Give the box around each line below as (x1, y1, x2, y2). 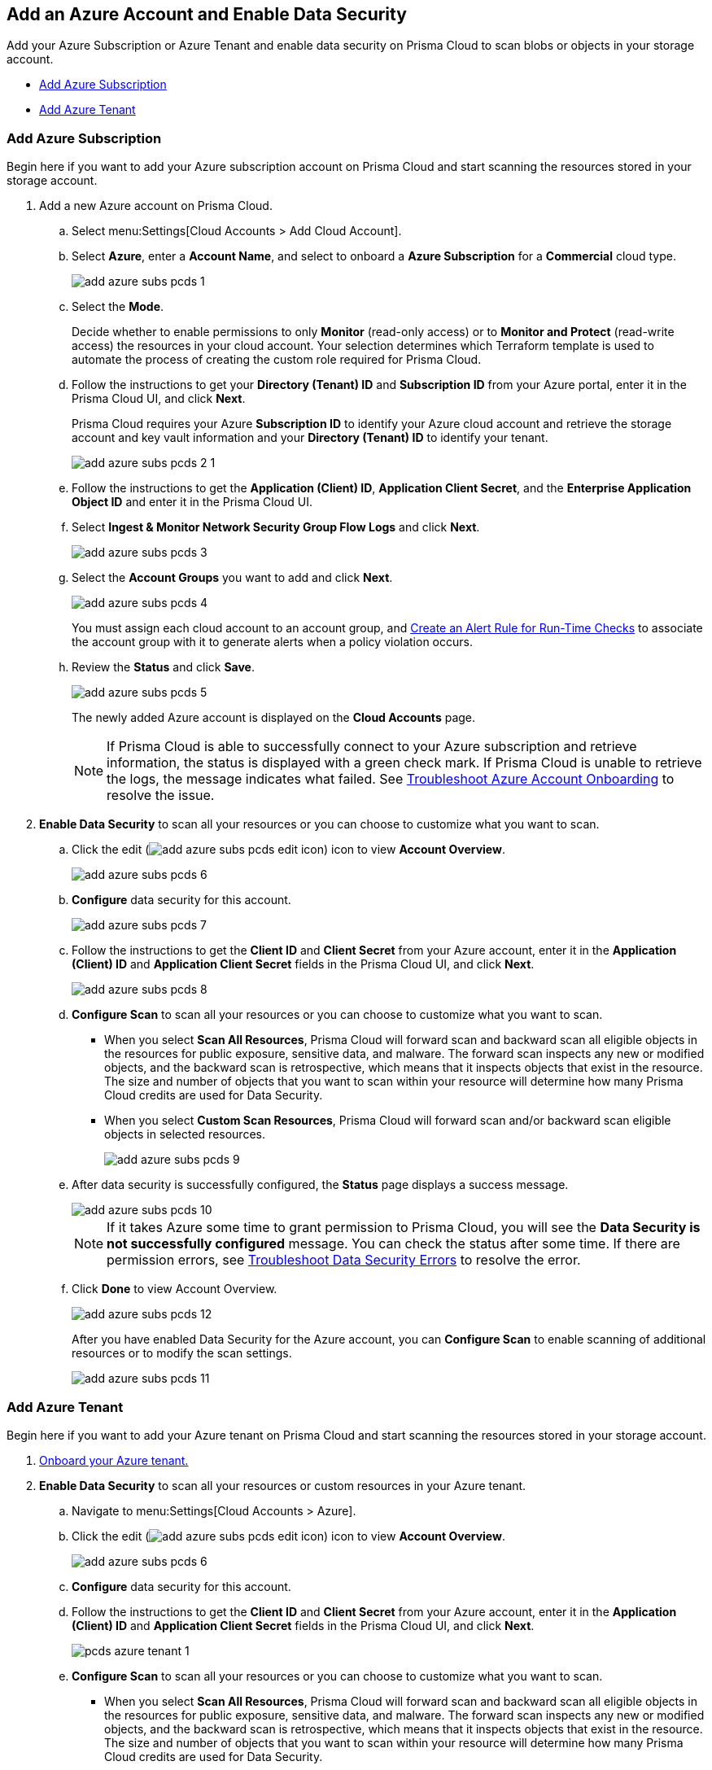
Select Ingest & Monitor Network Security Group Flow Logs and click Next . (72, 520, 480, 535)
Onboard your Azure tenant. (39, 1453, 189, 1467)
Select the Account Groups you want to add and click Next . (72, 570, 393, 585)
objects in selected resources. (104, 1127, 265, 1142)
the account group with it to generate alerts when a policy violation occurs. (72, 635, 473, 649)
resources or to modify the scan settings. (72, 1346, 292, 1361)
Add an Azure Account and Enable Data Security (7, 4, 407, 24)
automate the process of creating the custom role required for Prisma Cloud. (72, 352, 482, 367)
